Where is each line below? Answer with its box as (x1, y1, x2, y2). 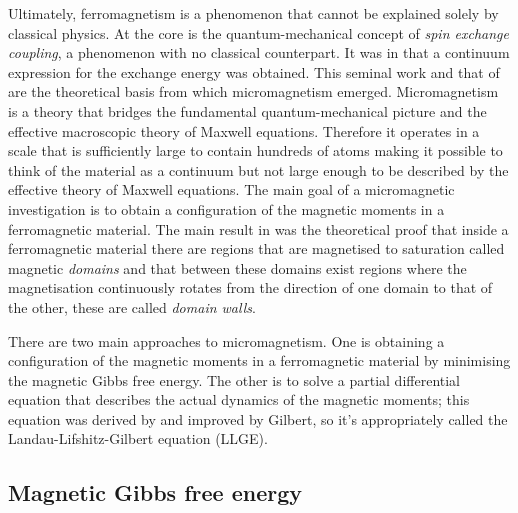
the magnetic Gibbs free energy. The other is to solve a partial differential (8, 369, 461, 390)
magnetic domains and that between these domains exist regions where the (8, 257, 467, 278)
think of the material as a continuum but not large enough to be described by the (8, 159, 509, 180)
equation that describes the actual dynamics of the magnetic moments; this (8, 389, 470, 410)
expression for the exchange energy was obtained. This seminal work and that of (8, 61, 500, 82)
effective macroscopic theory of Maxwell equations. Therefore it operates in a (8, 120, 480, 141)
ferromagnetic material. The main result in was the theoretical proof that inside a (8, 218, 509, 239)
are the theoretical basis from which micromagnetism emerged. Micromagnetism (8, 81, 499, 102)
